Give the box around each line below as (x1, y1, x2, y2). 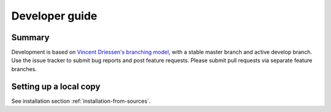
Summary (11, 32, 50, 43)
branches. (11, 65, 37, 72)
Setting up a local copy (11, 81, 101, 91)
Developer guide (11, 9, 97, 23)
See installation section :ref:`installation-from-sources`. (11, 97, 151, 105)
